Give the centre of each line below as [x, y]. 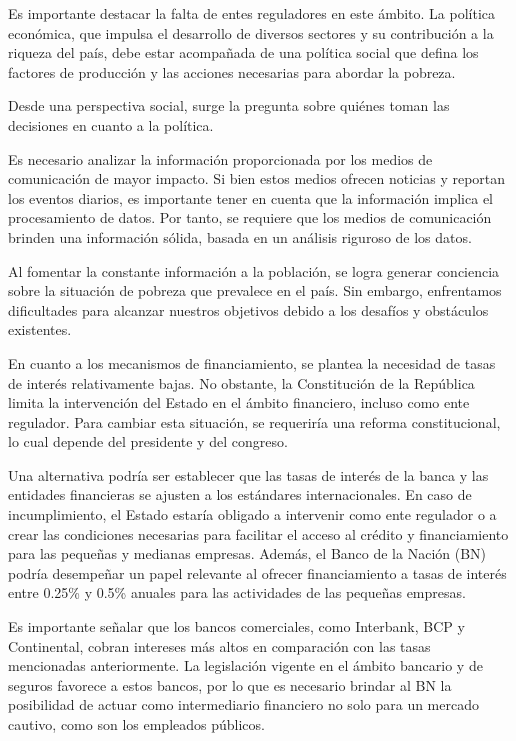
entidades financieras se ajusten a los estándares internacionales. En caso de [240, 494]
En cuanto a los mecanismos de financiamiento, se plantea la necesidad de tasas [252, 362]
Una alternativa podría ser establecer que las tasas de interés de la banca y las [248, 474]
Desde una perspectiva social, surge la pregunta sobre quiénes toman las [229, 105]
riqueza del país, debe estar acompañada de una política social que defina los [243, 52]
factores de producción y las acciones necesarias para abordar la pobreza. [232, 71]
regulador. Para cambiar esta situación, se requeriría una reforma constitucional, [254, 421]
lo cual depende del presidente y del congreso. [148, 441]
